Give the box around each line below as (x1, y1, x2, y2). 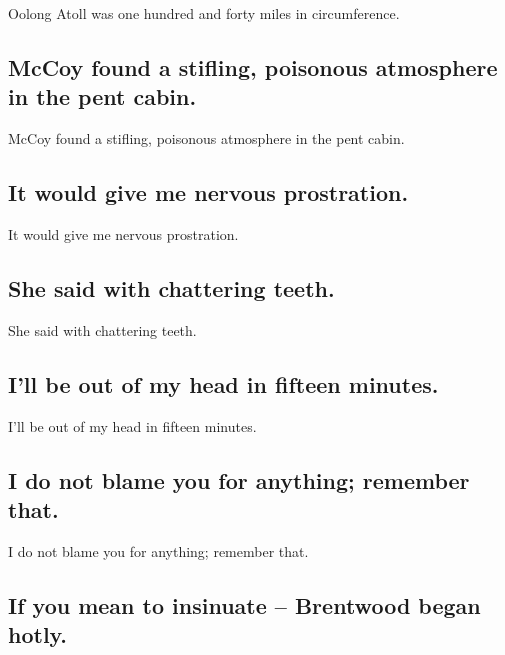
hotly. (8, 619, 68, 650)
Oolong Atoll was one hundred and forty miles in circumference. (8, 3, 400, 23)
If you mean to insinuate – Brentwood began (8, 589, 481, 620)
